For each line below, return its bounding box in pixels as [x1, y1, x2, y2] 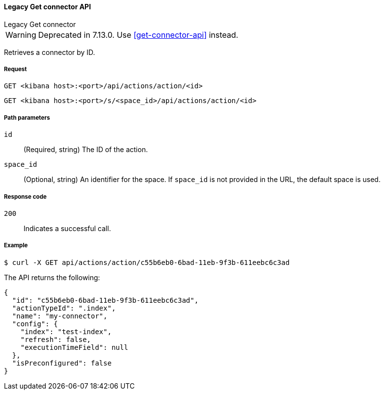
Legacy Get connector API [4, 2, 91, 11]
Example [4, 242, 28, 249]
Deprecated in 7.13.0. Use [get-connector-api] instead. [38, 29, 239, 40]
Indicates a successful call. [24, 224, 111, 233]
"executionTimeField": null [20, 343, 128, 351]
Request [4, 66, 27, 73]
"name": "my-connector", [12, 312, 108, 320]
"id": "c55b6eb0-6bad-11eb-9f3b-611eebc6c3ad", [12, 296, 199, 304]
